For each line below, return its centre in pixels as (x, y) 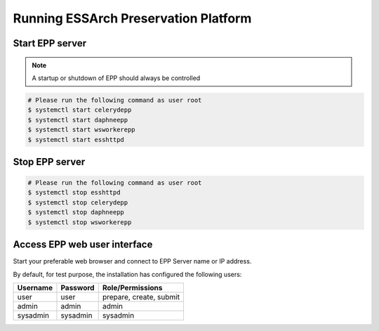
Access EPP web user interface (83, 245)
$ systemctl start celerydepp (80, 110)
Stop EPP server (49, 162)
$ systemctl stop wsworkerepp (80, 222)
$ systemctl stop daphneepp (76, 212)
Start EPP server (50, 43)
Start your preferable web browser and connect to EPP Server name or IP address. (132, 261)
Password (78, 287)
